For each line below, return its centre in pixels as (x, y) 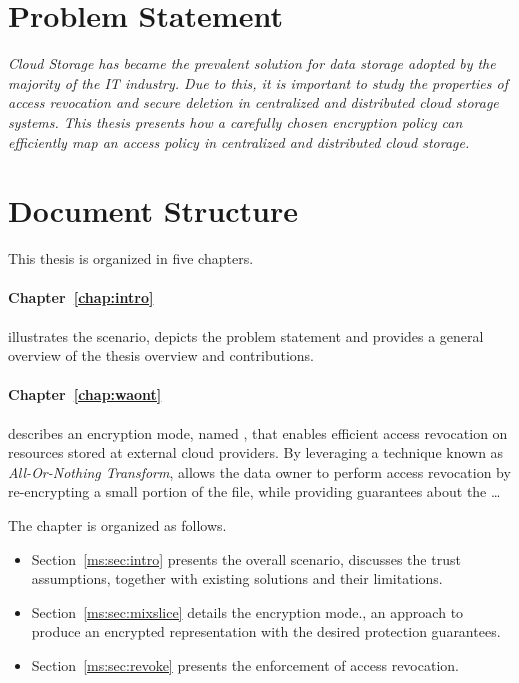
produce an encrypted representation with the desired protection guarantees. (266, 631)
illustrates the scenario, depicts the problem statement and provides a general (246, 335)
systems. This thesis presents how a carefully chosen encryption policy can (235, 121)
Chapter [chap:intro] (81, 297)
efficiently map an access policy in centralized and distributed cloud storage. (239, 141)
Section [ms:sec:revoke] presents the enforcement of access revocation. (245, 664)
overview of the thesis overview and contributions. (161, 355)
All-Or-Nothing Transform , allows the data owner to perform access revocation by (259, 471)
